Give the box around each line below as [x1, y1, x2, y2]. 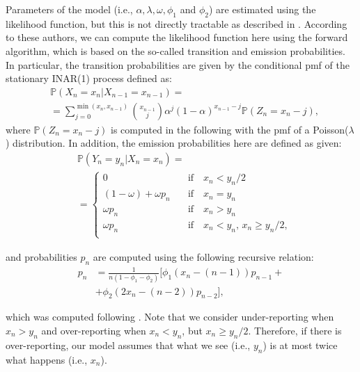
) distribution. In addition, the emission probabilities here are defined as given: [6, 136, 342, 150]
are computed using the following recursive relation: [93, 249, 314, 264]
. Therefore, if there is [248, 323, 342, 337]
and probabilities [6, 249, 77, 264]
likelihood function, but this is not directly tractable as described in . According [6, 16, 347, 31]
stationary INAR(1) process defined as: [6, 71, 172, 86]
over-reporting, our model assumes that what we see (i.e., [6, 337, 251, 352]
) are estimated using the [208, 2, 316, 16]
